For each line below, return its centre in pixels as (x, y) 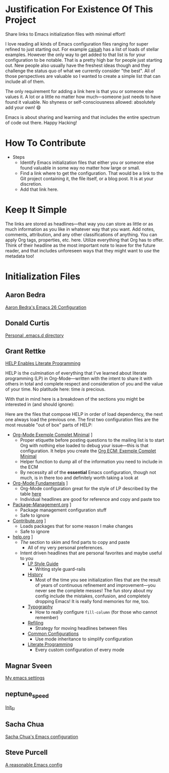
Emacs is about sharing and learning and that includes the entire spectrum (82, 117)
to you (27, 559)
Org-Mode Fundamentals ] (40, 483)
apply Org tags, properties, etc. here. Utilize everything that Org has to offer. (84, 240)
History (35, 575)
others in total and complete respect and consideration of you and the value (84, 384)
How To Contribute (45, 143)
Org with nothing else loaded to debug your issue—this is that (84, 446)
